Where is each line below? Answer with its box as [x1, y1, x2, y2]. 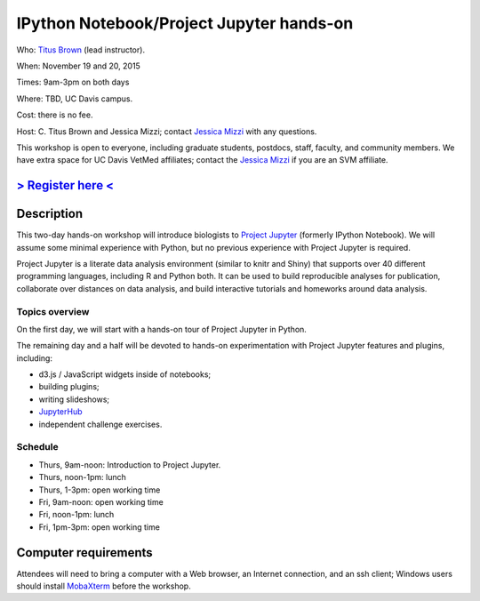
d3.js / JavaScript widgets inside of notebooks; [38, 369, 212, 380]
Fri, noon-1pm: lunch [38, 509, 115, 520]
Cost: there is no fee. [16, 109, 93, 120]
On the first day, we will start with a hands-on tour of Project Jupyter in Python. [16, 324, 307, 334]
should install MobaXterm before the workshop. [16, 581, 191, 591]
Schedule [16, 441, 59, 453]
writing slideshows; [38, 394, 110, 405]
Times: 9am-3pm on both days [16, 76, 130, 88]
